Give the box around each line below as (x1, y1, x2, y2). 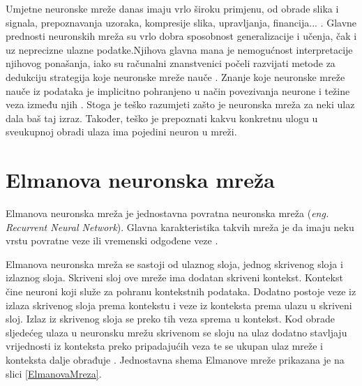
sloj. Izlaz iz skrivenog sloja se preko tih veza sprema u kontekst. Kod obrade (6, 311, 335, 326)
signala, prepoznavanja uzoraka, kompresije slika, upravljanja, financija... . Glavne (6, 15, 357, 29)
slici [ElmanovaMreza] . (6, 366, 102, 380)
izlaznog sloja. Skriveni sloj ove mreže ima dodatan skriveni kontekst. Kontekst (6, 270, 343, 285)
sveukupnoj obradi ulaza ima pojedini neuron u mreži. (6, 124, 237, 139)
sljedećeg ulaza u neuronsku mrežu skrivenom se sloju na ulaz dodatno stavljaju (6, 325, 347, 339)
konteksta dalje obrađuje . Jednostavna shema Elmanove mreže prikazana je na (6, 352, 345, 366)
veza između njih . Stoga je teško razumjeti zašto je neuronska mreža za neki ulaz (6, 97, 355, 112)
